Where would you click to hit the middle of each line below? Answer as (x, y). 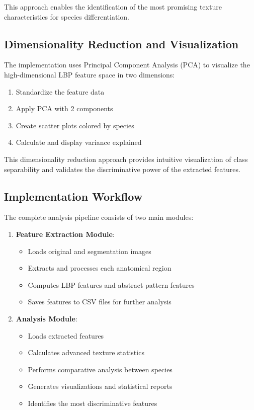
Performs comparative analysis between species (100, 369)
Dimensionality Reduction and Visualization (121, 44)
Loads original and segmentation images (90, 251)
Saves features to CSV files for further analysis (100, 302)
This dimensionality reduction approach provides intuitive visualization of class (126, 159)
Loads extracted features (66, 335)
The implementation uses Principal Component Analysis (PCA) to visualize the (127, 65)
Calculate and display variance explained (79, 142)
